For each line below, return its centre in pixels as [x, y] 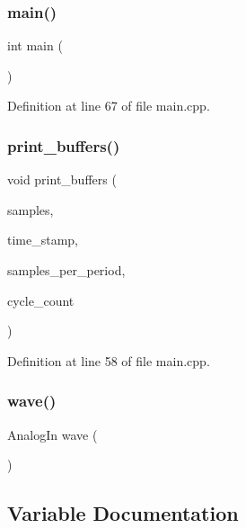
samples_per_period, [66, 270]
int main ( [35, 45]
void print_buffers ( [62, 179]
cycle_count [41, 300]
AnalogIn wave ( [53, 434]
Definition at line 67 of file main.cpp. [109, 106]
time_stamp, [43, 240]
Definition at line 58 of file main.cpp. [109, 360]
